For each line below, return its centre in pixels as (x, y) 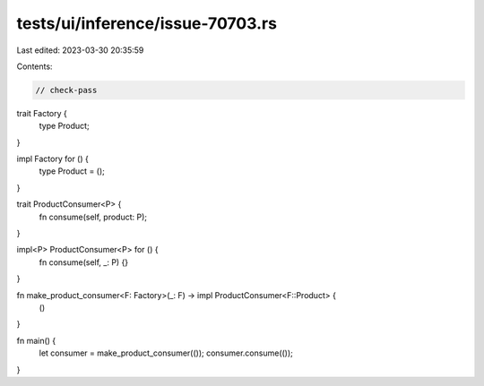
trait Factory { (42, 113)
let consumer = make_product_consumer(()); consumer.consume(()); (166, 353)
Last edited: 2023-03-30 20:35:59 (80, 50)
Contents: (35, 66)
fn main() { (36, 340)
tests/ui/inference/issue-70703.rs (147, 23)
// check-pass (66, 90)
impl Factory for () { (52, 159)
